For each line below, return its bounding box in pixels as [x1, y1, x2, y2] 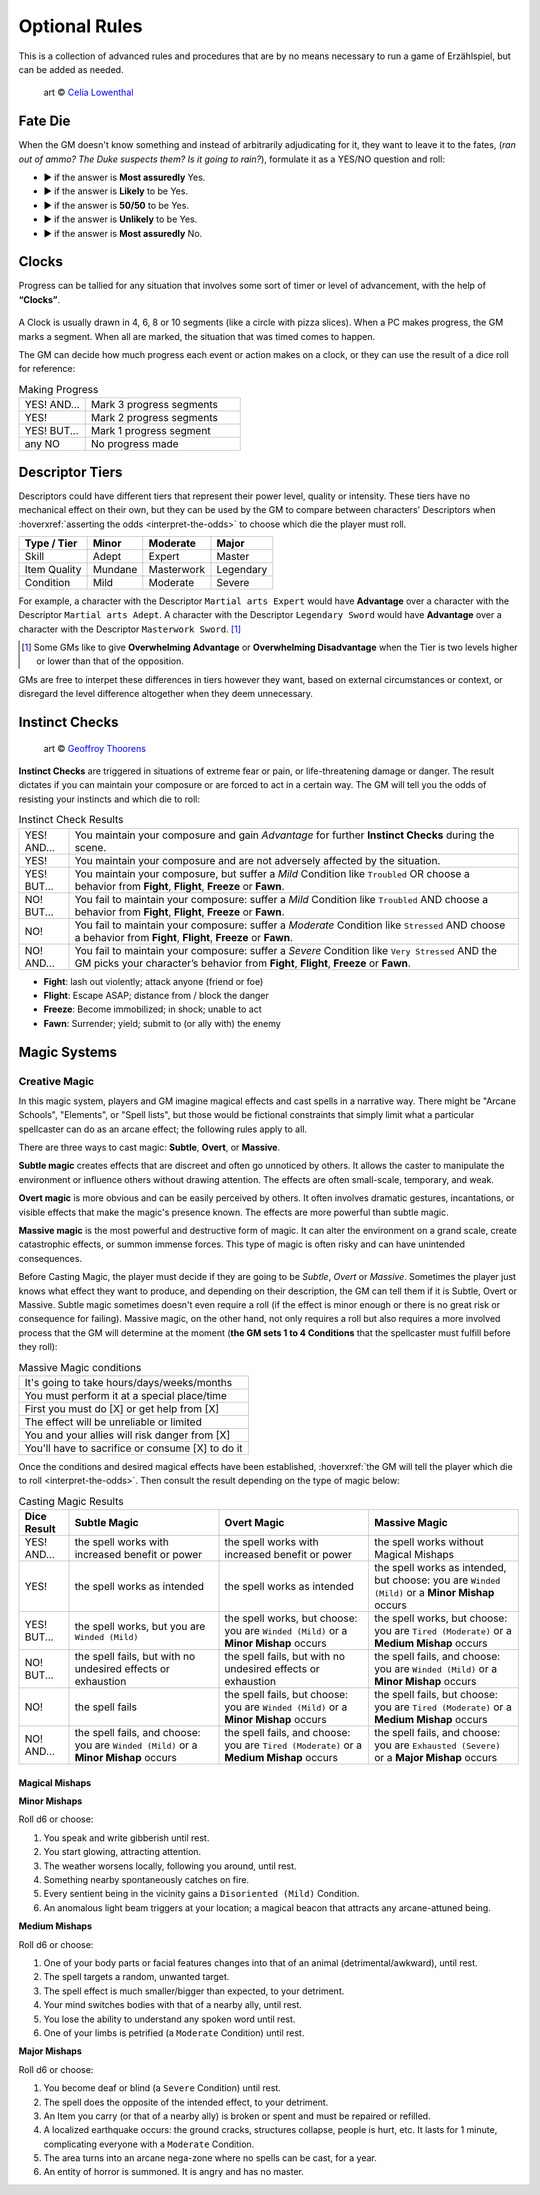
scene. [74, 840, 107, 854]
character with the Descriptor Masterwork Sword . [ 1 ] [18, 623, 242, 635]
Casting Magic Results [18, 1494, 124, 1508]
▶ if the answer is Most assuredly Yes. [43, 171, 206, 184]
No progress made [90, 437, 179, 451]
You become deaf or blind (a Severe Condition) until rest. [43, 2082, 282, 2094]
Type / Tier [24, 536, 78, 550]
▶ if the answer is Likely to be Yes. [43, 185, 189, 197]
